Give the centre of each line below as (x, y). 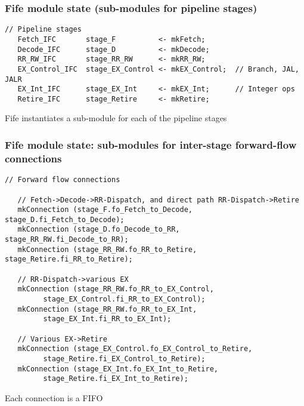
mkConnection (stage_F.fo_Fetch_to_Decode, (105, 210)
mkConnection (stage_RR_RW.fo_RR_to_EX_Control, (116, 289)
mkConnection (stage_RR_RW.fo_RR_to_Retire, (107, 249)
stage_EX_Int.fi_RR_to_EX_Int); (107, 319)
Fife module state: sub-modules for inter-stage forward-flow (151, 144)
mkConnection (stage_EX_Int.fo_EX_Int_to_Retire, (118, 369)
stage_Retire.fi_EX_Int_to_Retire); (116, 379)
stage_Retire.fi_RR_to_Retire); (69, 259)
